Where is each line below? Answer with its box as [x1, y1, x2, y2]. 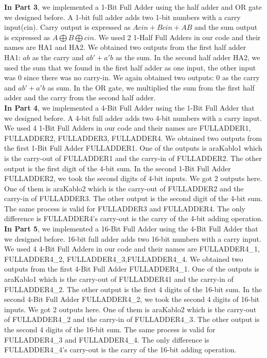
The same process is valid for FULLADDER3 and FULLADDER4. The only [4, 203, 245, 213]
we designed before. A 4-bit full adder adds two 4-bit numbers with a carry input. [4, 112, 262, 123]
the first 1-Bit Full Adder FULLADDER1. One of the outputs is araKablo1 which [4, 142, 262, 153]
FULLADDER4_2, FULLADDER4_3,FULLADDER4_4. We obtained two [4, 253, 243, 264]
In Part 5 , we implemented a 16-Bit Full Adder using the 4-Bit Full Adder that [4, 223, 258, 234]
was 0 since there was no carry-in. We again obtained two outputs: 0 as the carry [4, 72, 260, 83]
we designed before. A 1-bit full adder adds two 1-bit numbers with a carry [4, 11, 241, 22]
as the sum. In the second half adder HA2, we [115, 51, 260, 62]
